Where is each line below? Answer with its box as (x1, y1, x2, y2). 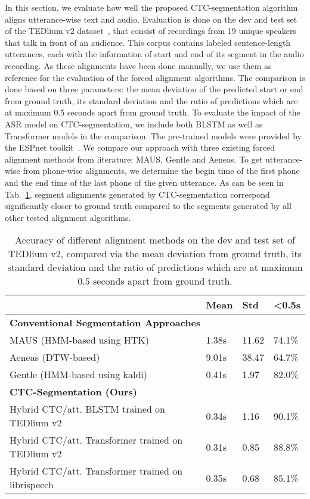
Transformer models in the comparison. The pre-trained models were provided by (5, 129, 302, 142)
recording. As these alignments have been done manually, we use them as (5, 59, 272, 71)
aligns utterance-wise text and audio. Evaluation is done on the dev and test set (5, 13, 297, 25)
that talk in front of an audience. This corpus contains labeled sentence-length (5, 36, 291, 48)
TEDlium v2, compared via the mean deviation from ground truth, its (8, 247, 302, 261)
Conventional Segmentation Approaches (10, 316, 201, 330)
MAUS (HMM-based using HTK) (10, 333, 149, 347)
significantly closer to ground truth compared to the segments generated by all (5, 199, 292, 212)
